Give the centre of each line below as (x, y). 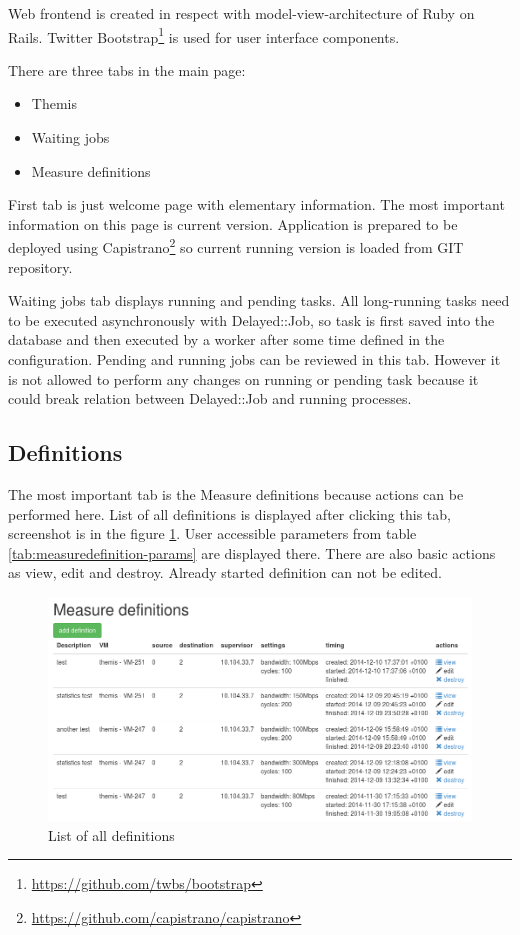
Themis (54, 103)
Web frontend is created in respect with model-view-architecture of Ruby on (241, 13)
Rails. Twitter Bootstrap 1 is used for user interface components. (204, 35)
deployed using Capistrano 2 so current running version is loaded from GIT (236, 246)
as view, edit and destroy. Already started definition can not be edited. (225, 572)
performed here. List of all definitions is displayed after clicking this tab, (229, 513)
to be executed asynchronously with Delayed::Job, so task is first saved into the (251, 319)
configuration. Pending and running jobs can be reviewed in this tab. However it (254, 359)
